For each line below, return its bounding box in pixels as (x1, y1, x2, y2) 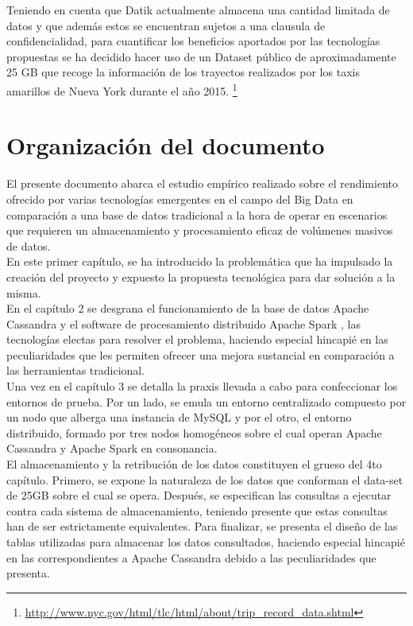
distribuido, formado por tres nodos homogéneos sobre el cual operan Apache (6, 424, 382, 441)
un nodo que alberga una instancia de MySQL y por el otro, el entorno (6, 409, 352, 426)
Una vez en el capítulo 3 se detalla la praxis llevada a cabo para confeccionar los (6, 378, 398, 395)
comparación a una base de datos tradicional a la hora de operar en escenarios (6, 206, 388, 223)
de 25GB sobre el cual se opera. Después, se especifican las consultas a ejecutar (6, 487, 392, 504)
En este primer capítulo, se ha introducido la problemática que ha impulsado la (6, 253, 393, 270)
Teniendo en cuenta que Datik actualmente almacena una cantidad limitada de (6, 2, 390, 17)
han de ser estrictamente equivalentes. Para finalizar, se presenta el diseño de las (6, 518, 398, 535)
